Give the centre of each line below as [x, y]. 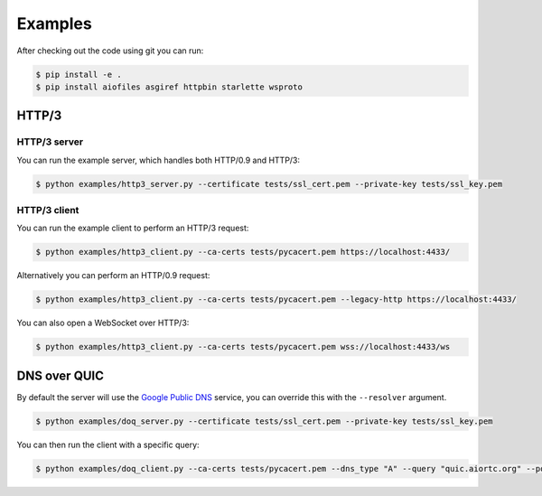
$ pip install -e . [79, 74]
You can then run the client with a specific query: [108, 445]
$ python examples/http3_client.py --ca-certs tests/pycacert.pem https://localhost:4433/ [243, 252]
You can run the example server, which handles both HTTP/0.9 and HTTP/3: [159, 160]
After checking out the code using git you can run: [110, 51]
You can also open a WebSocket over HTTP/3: [103, 323]
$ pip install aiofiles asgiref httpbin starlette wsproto [169, 87]
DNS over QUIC [60, 375]
